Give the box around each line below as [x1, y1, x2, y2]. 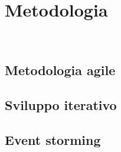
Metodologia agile [5, 61, 116, 79]
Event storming [5, 130, 101, 148]
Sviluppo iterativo [5, 95, 117, 114]
